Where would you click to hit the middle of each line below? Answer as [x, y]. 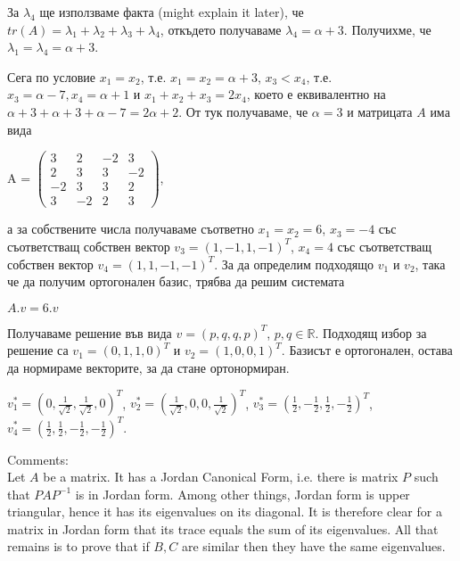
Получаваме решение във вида [90, 332]
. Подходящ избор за [371, 332]
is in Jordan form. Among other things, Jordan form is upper [242, 494]
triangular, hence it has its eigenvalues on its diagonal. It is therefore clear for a [225, 511]
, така [430, 264]
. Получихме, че [387, 29]
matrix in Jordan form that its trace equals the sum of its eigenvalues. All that [223, 528]
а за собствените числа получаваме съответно [131, 229]
